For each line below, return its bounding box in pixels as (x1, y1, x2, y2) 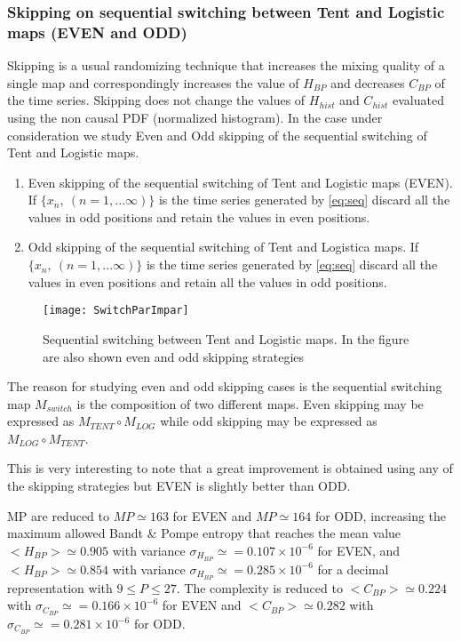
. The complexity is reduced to (176, 578, 343, 597)
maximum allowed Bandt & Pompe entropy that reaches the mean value (7, 524, 401, 542)
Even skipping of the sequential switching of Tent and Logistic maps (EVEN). (28, 172, 453, 191)
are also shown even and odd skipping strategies (43, 347, 305, 365)
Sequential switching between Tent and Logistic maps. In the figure (43, 329, 409, 348)
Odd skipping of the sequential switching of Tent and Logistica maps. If (28, 237, 419, 256)
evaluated (393, 91, 444, 109)
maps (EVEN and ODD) (7, 20, 187, 43)
